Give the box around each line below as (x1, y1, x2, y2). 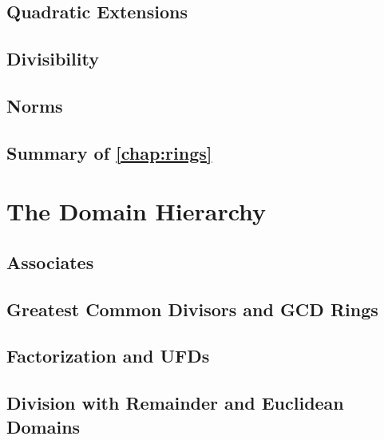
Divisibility (6, 46, 99, 71)
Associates (6, 249, 94, 274)
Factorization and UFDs (6, 343, 210, 368)
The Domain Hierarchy (6, 195, 267, 228)
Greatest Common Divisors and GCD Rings (6, 296, 378, 321)
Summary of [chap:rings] (6, 140, 212, 165)
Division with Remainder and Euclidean (6, 390, 344, 415)
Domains (6, 414, 81, 438)
